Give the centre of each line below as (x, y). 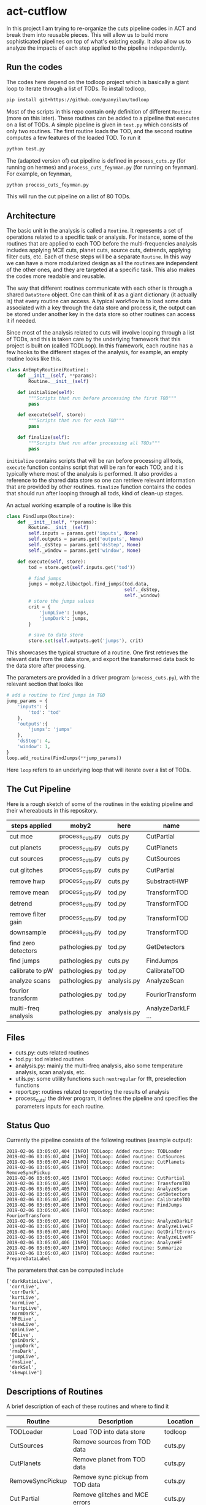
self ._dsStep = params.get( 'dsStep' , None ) (85, 545)
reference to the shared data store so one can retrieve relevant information (101, 480)
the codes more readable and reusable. (56, 276)
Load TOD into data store (109, 1432)
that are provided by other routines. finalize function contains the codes (99, 487)
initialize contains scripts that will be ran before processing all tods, (95, 460)
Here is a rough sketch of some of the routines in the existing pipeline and (100, 804)
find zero (22, 943)
